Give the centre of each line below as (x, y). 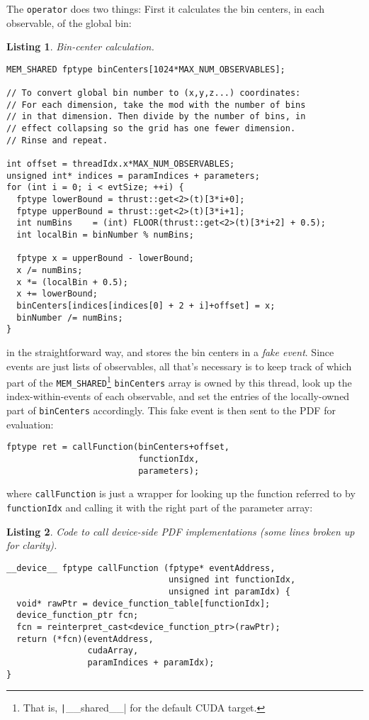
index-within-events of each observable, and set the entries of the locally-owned (178, 396)
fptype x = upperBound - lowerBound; (105, 259)
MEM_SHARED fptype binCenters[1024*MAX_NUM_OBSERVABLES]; (146, 69)
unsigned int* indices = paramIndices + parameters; (133, 176)
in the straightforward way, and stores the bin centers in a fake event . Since (170, 351)
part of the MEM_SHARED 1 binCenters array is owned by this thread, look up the (179, 381)
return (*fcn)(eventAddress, (85, 639)
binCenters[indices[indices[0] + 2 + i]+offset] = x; (146, 305)
